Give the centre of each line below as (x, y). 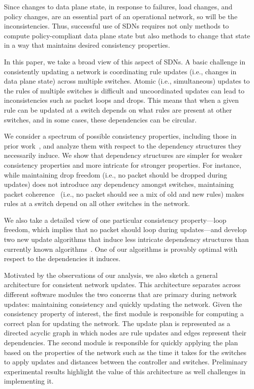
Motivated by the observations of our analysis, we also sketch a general (111, 275)
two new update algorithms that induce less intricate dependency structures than (127, 239)
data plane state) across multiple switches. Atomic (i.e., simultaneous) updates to (127, 81)
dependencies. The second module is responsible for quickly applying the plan (121, 342)
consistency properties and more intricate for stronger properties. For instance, (123, 165)
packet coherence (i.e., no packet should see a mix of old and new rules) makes (124, 194)
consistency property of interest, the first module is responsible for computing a (124, 314)
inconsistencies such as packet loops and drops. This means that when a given (122, 100)
